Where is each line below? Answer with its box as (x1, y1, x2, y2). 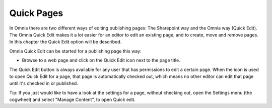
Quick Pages (9, 7, 63, 18)
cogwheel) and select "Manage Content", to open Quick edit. (9, 96, 136, 102)
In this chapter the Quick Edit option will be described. (9, 39, 122, 45)
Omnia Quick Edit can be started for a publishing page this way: (9, 48, 142, 54)
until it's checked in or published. (9, 80, 78, 86)
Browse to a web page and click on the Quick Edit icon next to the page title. (22, 57, 181, 63)
